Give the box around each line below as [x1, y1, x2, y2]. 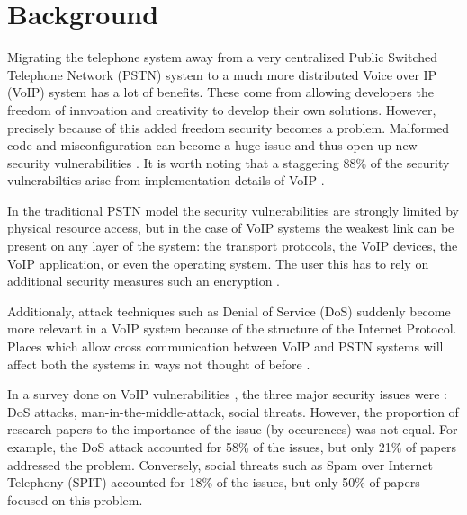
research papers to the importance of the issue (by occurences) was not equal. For [7, 420, 458, 439]
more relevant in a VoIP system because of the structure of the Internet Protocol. [7, 319, 457, 338]
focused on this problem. [7, 490, 143, 509]
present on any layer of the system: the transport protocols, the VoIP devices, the [7, 236, 458, 255]
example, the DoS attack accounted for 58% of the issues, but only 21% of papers [7, 438, 457, 456]
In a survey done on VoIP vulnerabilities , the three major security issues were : [7, 385, 447, 404]
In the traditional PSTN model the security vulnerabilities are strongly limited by [7, 200, 459, 219]
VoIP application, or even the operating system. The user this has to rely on [7, 253, 429, 272]
